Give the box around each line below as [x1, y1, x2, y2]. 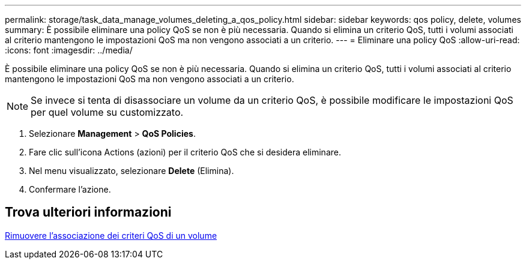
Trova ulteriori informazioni [5, 205, 172, 220]
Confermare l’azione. [29, 184, 111, 194]
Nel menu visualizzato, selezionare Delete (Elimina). [29, 166, 234, 176]
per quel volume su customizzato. [31, 106, 184, 118]
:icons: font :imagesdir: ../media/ [5, 45, 133, 55]
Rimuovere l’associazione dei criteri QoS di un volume [5, 230, 217, 241]
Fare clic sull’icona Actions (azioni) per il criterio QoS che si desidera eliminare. [29, 147, 341, 157]
